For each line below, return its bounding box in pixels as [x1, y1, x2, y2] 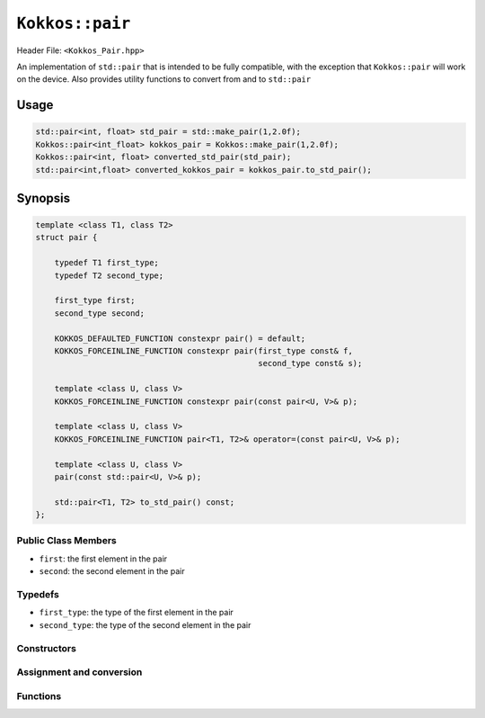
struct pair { [35, 232, 98, 243]
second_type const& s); [257, 358, 363, 369]
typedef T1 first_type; [54, 257, 159, 268]
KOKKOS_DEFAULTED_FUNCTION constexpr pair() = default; [54, 333, 306, 344]
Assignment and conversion [16, 666, 143, 678]
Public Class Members [16, 534, 117, 547]
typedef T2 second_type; [54, 270, 164, 281]
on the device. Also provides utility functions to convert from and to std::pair [16, 74, 312, 85]
